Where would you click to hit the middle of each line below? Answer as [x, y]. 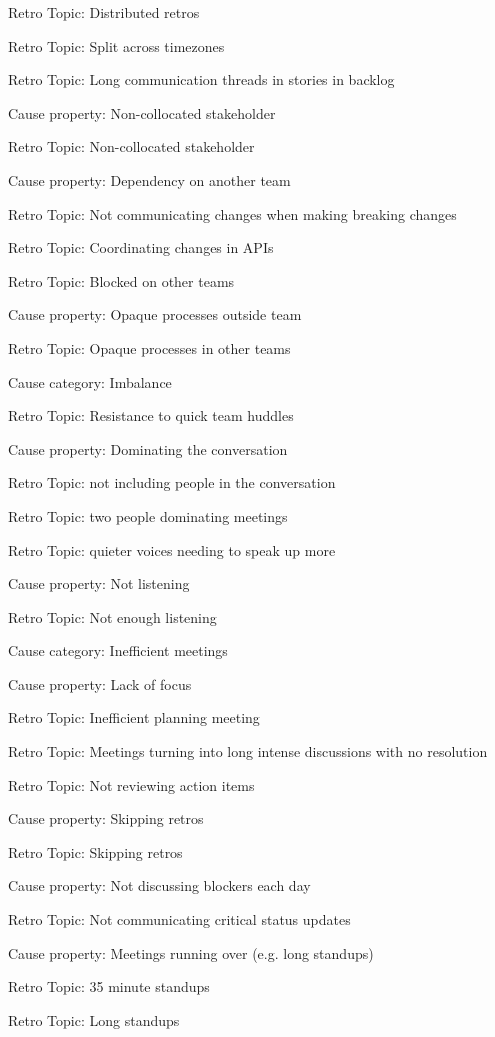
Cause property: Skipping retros [106, 818]
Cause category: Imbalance [90, 381]
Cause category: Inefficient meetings [118, 650]
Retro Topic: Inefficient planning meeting [134, 717]
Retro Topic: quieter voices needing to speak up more [172, 549]
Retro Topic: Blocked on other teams [121, 280]
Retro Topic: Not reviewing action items [131, 784]
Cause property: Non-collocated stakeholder [142, 112]
